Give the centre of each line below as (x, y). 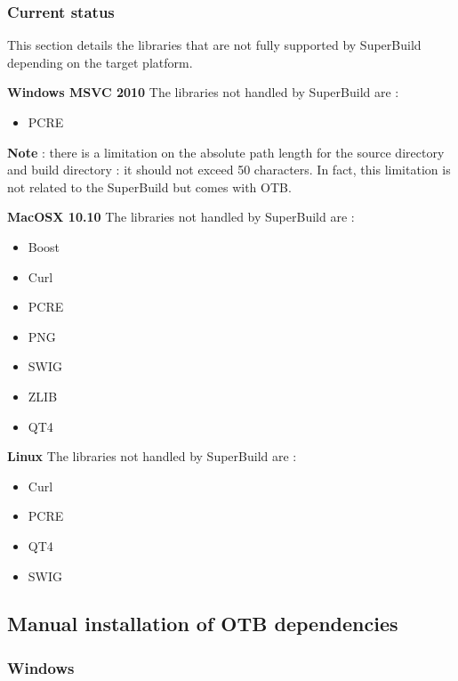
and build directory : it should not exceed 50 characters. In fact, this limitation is (229, 170)
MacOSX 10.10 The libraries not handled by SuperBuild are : (181, 217)
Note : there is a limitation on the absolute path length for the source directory (226, 152)
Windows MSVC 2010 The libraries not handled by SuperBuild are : (203, 92)
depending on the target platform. (100, 62)
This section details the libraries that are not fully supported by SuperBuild (214, 45)
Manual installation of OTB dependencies (203, 624)
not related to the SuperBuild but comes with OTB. (149, 186)
